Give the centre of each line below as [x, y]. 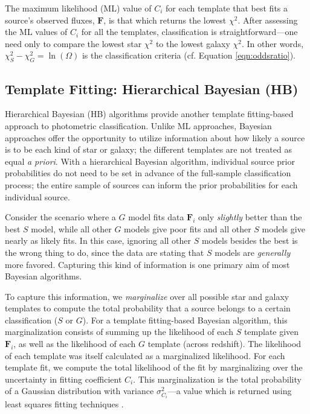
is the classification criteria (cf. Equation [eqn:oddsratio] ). [189, 55]
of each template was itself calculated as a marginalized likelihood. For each [145, 355]
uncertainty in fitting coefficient [63, 379]
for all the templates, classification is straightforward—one [189, 32]
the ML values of [36, 32]
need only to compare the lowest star [73, 43]
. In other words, [273, 43]
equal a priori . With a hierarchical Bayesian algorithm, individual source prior [150, 161]
